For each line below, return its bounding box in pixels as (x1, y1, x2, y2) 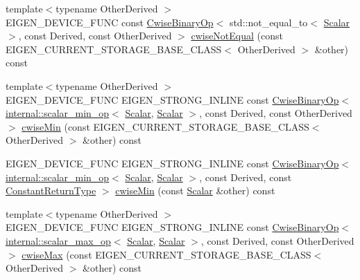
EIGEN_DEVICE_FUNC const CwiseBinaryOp (6, 15, 214, 29)
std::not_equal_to (229, 15, 308, 29)
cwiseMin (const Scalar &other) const (115, 183, 275, 198)
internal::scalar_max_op (6, 233, 111, 248)
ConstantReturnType (6, 183, 96, 198)
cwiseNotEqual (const (191, 28, 283, 43)
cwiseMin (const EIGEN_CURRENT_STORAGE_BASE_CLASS (22, 119, 309, 133)
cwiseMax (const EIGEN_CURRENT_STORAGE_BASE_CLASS (22, 247, 311, 261)
